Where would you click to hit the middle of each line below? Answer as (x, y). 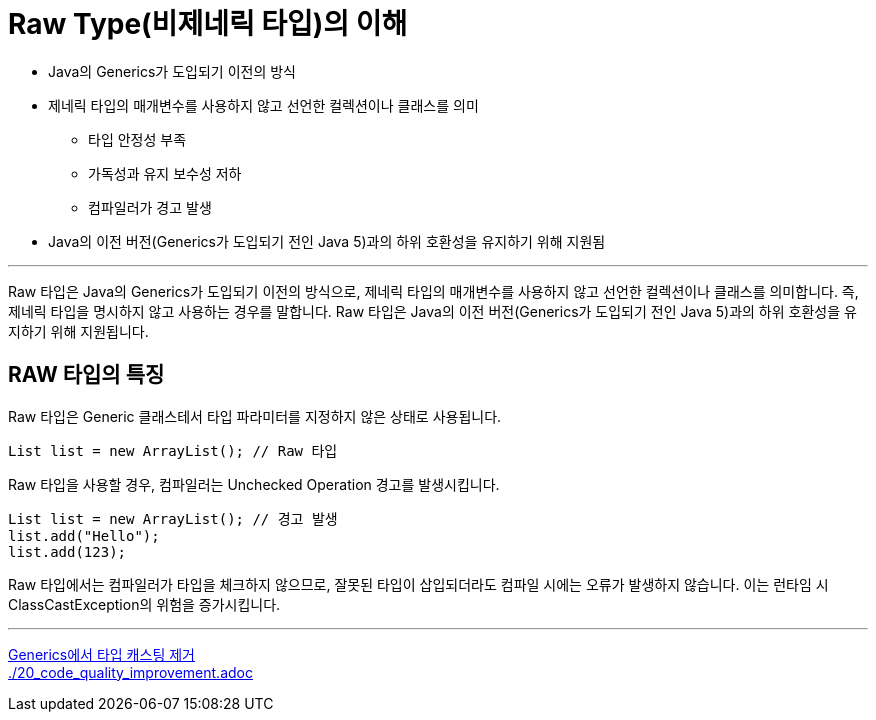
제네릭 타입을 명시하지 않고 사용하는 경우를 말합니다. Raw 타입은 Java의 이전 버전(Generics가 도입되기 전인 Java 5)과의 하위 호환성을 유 (432, 311)
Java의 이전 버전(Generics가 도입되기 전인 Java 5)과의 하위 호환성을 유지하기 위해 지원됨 (327, 241)
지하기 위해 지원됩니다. (78, 331)
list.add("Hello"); (84, 535)
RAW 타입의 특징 (86, 375)
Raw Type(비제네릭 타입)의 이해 (208, 24)
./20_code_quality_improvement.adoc (130, 672)
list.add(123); (67, 551)
